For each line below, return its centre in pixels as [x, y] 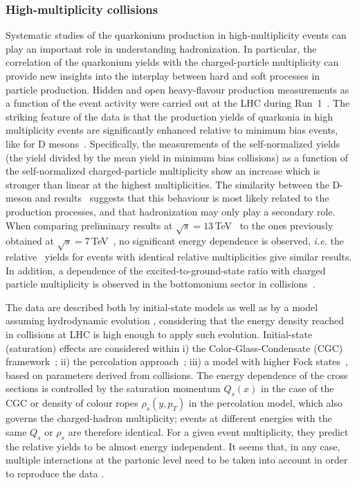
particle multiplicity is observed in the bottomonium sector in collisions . [161, 284]
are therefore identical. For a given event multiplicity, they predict [208, 431]
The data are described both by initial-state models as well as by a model [162, 307]
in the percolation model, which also [265, 403]
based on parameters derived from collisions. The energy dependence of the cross [177, 374]
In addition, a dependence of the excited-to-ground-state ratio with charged [166, 270]
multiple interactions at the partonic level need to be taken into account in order [177, 460]
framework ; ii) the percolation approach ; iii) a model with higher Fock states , [177, 361]
